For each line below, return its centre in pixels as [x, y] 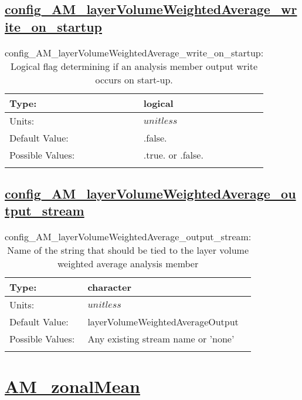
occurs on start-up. [134, 79]
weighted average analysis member [128, 264]
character [110, 287]
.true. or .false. [173, 154]
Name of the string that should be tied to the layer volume [128, 250]
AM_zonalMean [73, 386]
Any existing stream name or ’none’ [161, 339]
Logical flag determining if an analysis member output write [134, 66]
